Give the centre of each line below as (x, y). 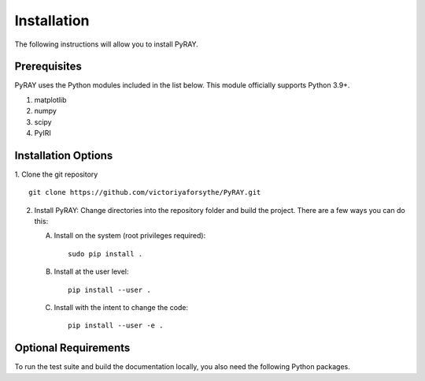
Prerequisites (48, 67)
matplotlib (50, 99)
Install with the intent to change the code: (121, 308)
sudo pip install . (105, 254)
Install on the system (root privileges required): (130, 236)
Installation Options (64, 155)
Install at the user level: (91, 271)
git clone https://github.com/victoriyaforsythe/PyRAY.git (145, 192)
